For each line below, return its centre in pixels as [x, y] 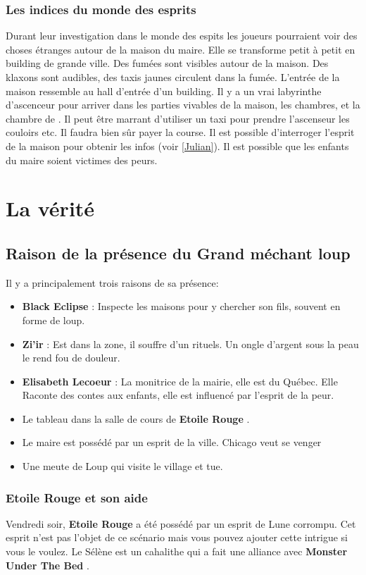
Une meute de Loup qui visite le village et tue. [122, 466]
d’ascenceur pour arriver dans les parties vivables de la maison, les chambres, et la [183, 105]
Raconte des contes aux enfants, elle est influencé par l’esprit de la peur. [178, 395]
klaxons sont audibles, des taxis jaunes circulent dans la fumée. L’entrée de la [173, 77]
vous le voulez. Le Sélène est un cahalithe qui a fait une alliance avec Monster [177, 551]
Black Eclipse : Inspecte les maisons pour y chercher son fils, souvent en [181, 306]
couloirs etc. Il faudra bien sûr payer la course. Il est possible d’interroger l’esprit [180, 132]
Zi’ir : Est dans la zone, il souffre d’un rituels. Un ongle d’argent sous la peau [190, 344]
